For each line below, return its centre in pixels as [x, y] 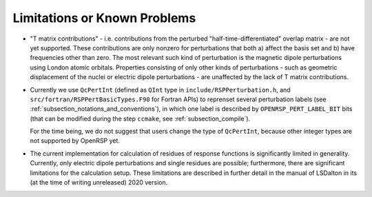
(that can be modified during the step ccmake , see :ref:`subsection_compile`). [140, 118]
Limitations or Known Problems [104, 18]
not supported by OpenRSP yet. [75, 141]
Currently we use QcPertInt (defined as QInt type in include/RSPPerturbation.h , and [160, 90]
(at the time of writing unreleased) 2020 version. [99, 183]
